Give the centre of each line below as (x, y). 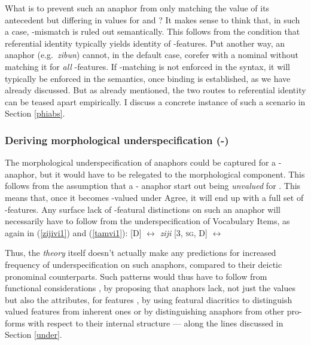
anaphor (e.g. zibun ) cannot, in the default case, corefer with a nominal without (152, 55)
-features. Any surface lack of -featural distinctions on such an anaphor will (143, 209)
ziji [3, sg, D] (184, 232)
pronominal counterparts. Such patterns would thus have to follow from (136, 276)
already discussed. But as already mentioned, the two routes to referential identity (155, 90)
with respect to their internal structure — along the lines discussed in (155, 323)
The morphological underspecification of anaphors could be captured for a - (143, 162)
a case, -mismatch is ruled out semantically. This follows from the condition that (153, 31)
